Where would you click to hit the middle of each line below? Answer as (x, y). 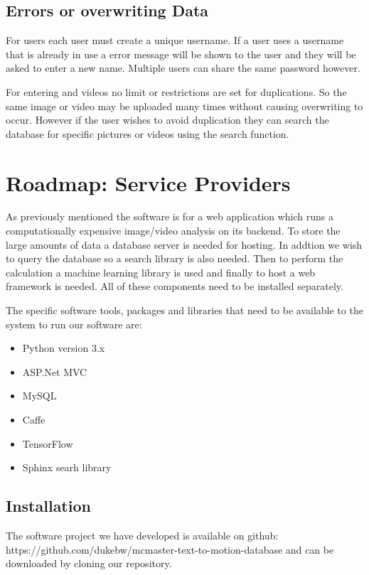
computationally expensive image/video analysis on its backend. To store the (173, 231)
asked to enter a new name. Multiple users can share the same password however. (183, 68)
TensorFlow (48, 443)
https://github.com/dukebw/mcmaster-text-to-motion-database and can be (170, 549)
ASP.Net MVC (55, 371)
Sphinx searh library (67, 467)
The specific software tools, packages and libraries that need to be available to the (184, 310)
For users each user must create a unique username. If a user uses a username (175, 40)
